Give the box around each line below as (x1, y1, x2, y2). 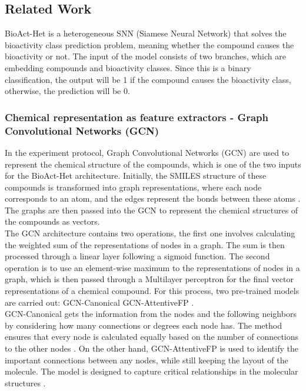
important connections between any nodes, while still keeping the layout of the (5, 353, 288, 366)
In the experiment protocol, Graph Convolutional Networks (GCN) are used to (5, 146, 290, 158)
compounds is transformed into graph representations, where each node (5, 181, 262, 193)
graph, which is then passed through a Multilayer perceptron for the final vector (5, 273, 294, 285)
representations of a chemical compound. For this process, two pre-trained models (5, 285, 300, 297)
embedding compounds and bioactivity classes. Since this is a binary (5, 61, 251, 73)
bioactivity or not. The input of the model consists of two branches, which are (5, 50, 286, 62)
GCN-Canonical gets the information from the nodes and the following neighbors (5, 308, 297, 320)
